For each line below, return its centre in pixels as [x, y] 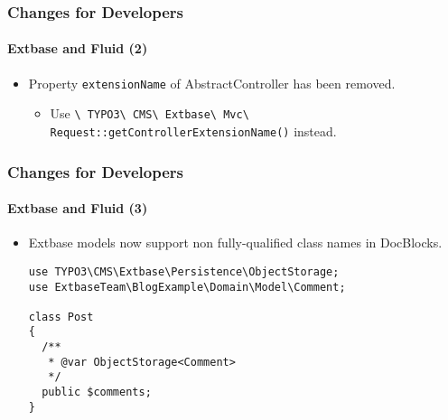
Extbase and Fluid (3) [78, 208]
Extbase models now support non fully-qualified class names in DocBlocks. [235, 243]
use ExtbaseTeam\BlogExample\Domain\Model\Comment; [187, 287]
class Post [61, 317]
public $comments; [97, 392]
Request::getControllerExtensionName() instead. [193, 131]
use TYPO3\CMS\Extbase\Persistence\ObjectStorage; [184, 271]
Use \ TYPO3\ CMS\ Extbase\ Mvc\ [149, 113]
